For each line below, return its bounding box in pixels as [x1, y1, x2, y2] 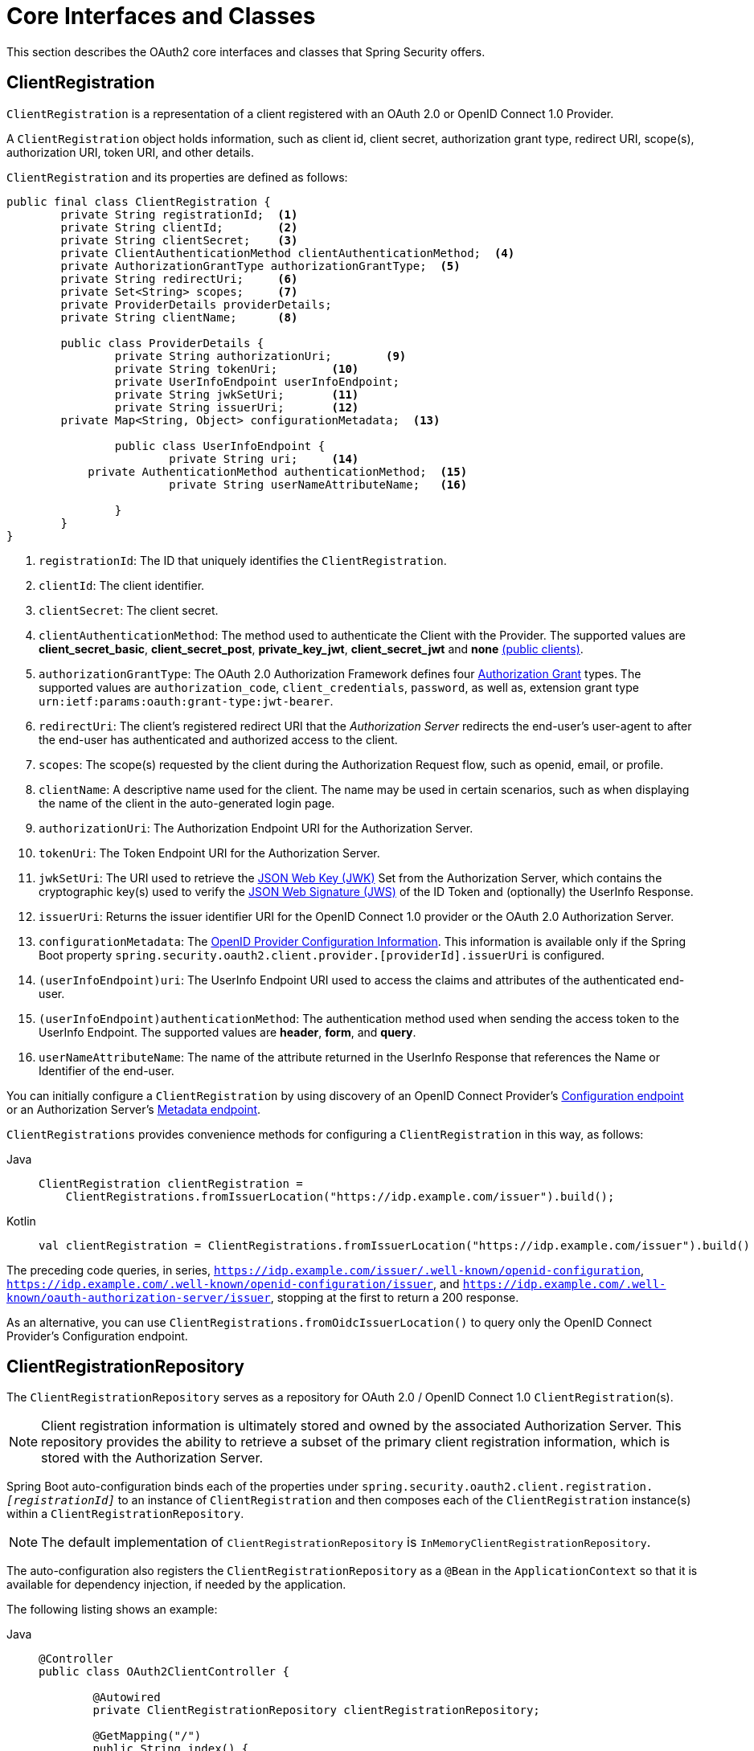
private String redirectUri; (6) [60, 272, 298, 285]
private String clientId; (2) [60, 220, 298, 234]
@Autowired [92, 1691, 161, 1704]
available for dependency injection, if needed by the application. [6, 1577, 346, 1592]
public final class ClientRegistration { [6, 194, 271, 208]
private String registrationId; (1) [60, 207, 298, 221]
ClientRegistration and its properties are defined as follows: [6, 170, 348, 184]
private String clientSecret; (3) [60, 233, 298, 247]
